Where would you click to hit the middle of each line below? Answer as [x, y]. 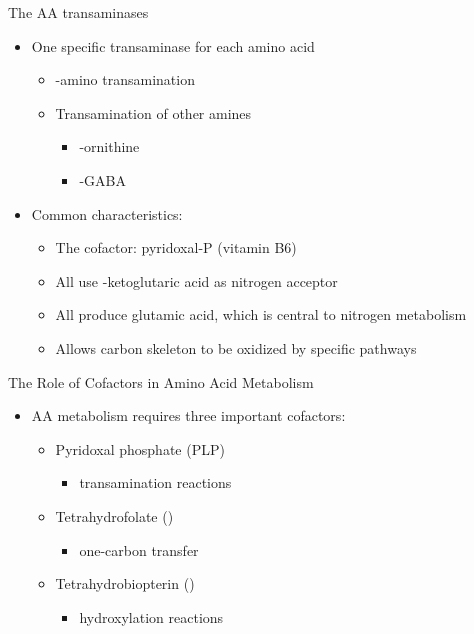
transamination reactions [155, 482]
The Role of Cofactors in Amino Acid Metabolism [161, 381]
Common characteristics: [107, 213]
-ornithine [109, 146]
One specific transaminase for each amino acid [173, 45]
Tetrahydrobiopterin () [125, 583]
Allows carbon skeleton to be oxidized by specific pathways [236, 347]
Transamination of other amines [153, 112]
